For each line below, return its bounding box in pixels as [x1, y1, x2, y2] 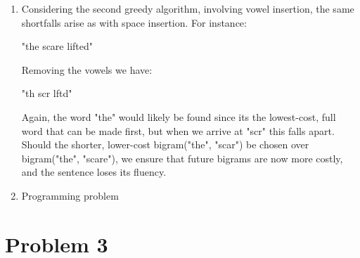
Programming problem [21, 188, 119, 202]
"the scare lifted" [21, 39, 93, 53]
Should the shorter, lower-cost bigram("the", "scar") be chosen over [21, 137, 309, 152]
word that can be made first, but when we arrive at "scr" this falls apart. [21, 123, 335, 138]
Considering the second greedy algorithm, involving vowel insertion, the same [21, 1, 354, 15]
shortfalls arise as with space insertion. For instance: [21, 15, 247, 30]
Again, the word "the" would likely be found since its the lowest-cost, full [21, 109, 336, 124]
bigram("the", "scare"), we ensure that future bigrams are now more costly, [21, 150, 343, 165]
